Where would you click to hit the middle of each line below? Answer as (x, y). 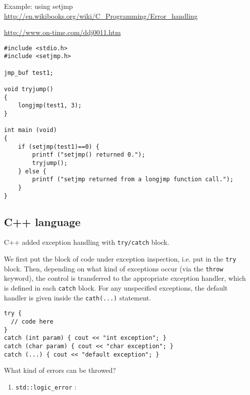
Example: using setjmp (38, 6)
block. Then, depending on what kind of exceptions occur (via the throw (114, 268)
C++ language (42, 221)
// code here (32, 321)
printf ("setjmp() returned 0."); (89, 155)
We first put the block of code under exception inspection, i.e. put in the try (120, 259)
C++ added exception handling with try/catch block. (87, 242)
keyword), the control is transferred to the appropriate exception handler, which (125, 278)
